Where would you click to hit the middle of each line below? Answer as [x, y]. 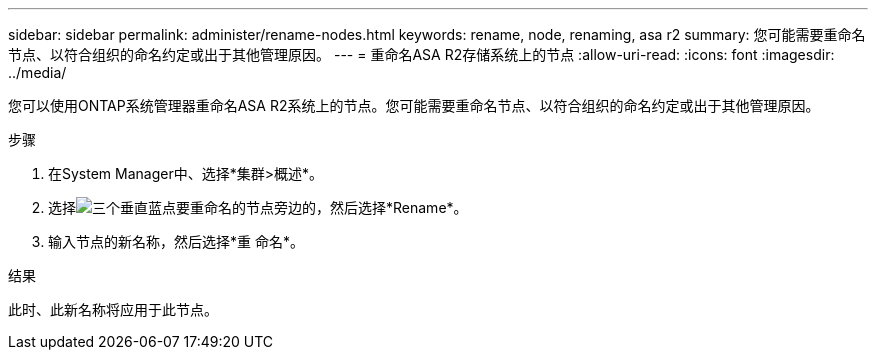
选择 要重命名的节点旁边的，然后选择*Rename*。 [258, 207]
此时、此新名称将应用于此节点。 [113, 309]
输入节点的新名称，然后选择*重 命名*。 [176, 241]
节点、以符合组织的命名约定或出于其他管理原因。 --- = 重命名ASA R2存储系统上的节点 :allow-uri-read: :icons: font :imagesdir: [421, 54]
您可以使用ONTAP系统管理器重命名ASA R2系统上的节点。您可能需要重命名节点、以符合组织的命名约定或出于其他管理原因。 [414, 105]
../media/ [37, 72]
